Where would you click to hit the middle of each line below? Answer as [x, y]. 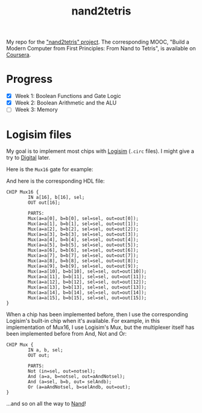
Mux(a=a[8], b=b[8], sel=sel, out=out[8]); [83, 261]
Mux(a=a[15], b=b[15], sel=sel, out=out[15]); [87, 298]
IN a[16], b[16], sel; [56, 198]
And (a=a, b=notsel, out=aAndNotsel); [77, 377]
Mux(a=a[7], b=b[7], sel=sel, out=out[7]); [83, 256]
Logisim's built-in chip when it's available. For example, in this [83, 321]
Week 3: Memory [36, 109]
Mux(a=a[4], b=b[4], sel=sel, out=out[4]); [83, 240]
